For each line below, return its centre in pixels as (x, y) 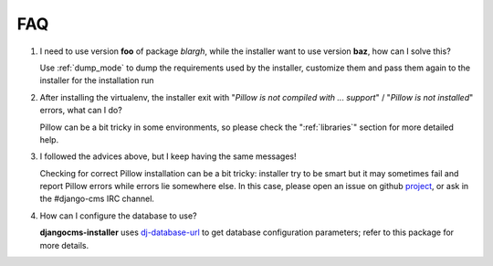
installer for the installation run (97, 80)
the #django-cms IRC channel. (97, 199)
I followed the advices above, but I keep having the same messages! (168, 156)
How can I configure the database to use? (118, 216)
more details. (64, 245)
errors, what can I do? (81, 111)
